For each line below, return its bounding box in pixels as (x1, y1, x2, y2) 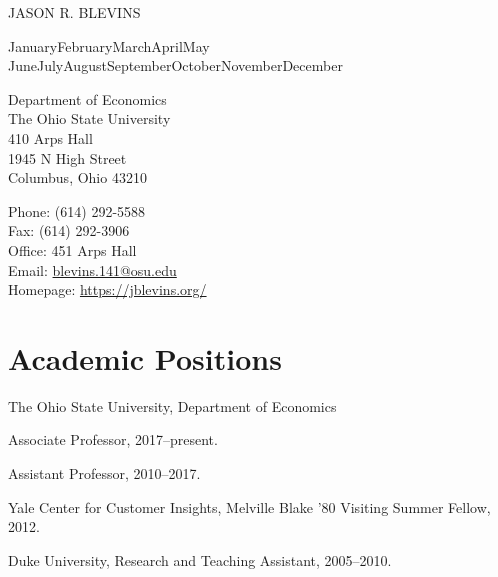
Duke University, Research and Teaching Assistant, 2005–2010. (8, 549, 392, 570)
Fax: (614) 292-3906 (8, 220, 130, 241)
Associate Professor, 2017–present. (8, 429, 218, 450)
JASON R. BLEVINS (8, 2, 141, 22)
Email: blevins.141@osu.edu (8, 259, 177, 280)
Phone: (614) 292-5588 (8, 200, 146, 221)
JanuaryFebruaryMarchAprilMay (8, 35, 210, 56)
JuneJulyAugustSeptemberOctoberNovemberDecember (8, 55, 343, 76)
